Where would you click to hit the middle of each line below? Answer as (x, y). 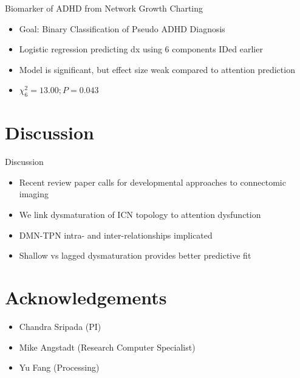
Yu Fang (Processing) (59, 367)
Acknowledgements (86, 297)
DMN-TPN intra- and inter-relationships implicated (116, 235)
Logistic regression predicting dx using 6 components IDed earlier (141, 49)
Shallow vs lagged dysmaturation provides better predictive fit (135, 255)
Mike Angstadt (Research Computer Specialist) (107, 347)
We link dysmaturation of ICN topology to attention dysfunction (140, 215)
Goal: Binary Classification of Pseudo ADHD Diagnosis (122, 28)
